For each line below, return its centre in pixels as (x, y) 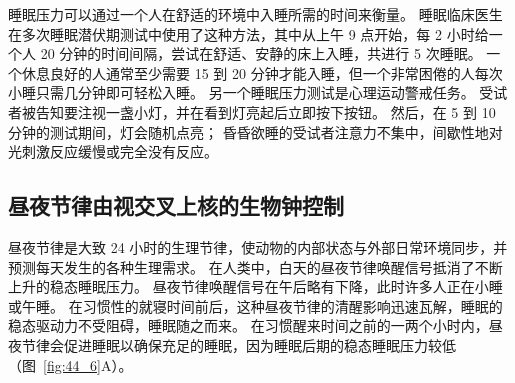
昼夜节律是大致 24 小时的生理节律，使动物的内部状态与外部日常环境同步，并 (258, 246)
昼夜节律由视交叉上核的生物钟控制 (176, 205)
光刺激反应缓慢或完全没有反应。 (113, 151)
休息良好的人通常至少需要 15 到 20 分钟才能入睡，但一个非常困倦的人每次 (262, 72)
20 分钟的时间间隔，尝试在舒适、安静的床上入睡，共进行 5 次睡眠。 (261, 53)
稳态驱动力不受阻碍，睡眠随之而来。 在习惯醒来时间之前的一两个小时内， (248, 325)
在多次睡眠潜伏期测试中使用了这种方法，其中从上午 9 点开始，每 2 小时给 (248, 33)
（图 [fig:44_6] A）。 (70, 364)
